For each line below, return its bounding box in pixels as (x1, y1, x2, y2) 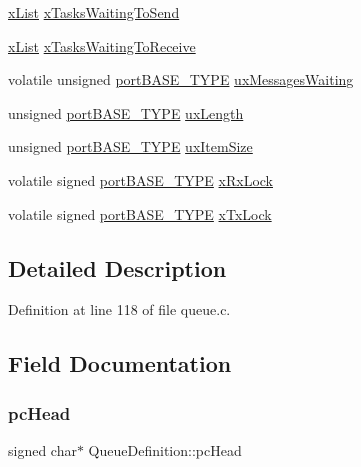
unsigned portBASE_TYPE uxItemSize (8, 136, 253, 157)
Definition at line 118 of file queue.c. (8, 299, 231, 320)
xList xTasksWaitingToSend (8, 2, 180, 22)
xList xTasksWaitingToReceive (8, 35, 196, 56)
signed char (8, 439, 77, 460)
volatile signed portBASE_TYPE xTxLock (8, 203, 272, 224)
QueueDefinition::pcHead (88, 439, 242, 460)
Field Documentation (8, 348, 232, 379)
